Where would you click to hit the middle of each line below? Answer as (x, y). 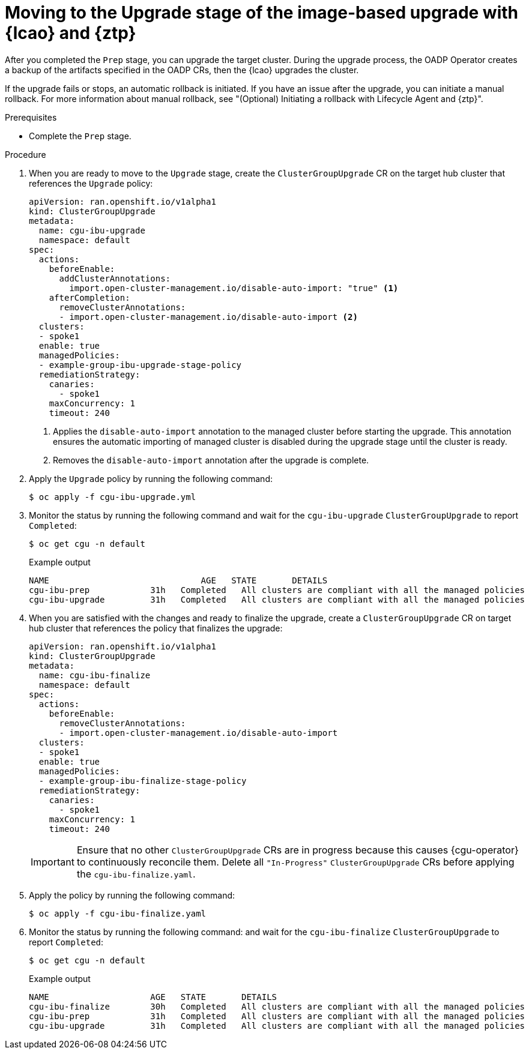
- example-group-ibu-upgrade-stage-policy (140, 365)
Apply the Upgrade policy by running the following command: (151, 478)
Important (53, 862)
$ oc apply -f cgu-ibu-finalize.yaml (118, 913)
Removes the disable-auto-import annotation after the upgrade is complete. (211, 460)
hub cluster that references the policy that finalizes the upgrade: (156, 628)
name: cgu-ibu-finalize (95, 675)
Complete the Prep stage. (80, 136)
